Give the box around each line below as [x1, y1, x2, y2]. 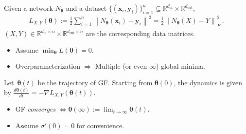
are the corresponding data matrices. [86, 28, 195, 38]
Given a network [4, 3, 53, 13]
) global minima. [156, 61, 205, 71]
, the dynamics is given [174, 77, 242, 88]
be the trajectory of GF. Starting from [37, 77, 153, 88]
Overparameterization [15, 61, 80, 71]
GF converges [15, 104, 56, 114]
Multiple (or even [95, 61, 147, 71]
